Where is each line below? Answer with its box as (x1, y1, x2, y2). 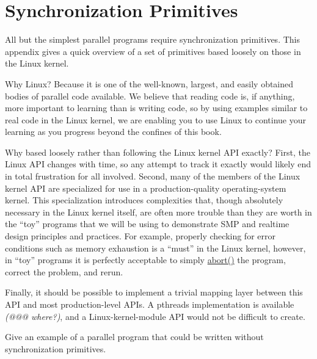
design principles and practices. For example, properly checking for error (5, 230, 275, 242)
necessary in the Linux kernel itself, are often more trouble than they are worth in (5, 205, 312, 218)
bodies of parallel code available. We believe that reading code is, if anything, (5, 89, 295, 102)
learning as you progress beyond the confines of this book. (5, 125, 222, 138)
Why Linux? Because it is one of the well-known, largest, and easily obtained (5, 77, 294, 90)
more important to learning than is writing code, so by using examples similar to (5, 101, 308, 114)
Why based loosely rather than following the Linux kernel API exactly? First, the (5, 145, 310, 158)
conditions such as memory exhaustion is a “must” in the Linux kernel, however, (5, 241, 306, 254)
